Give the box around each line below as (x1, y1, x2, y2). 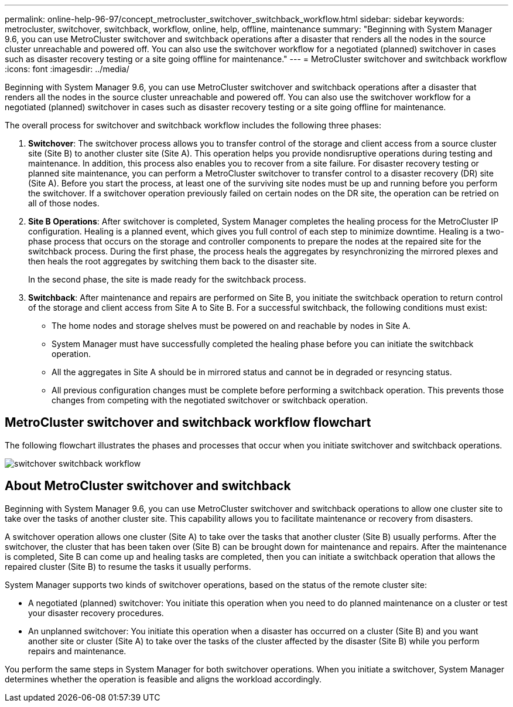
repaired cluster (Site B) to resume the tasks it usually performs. (5, 561, 251, 572)
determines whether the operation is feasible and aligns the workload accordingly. (5, 674, 322, 684)
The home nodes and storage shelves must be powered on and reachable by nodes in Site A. (52, 321, 411, 331)
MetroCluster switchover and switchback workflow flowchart (5, 415, 371, 430)
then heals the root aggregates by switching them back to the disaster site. (28, 256, 317, 266)
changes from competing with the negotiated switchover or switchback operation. (52, 395, 368, 405)
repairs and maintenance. (28, 645, 126, 656)
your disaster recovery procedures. (28, 607, 164, 618)
